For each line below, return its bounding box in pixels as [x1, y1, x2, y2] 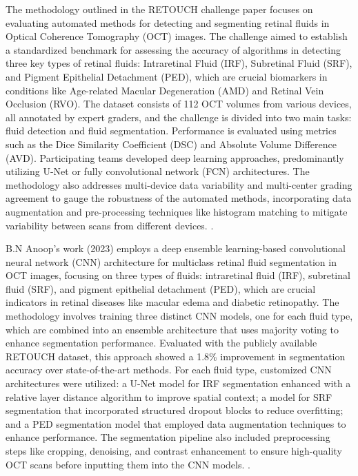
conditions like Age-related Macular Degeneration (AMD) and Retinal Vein [6, 83, 324, 97]
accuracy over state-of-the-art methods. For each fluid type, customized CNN [6, 362, 332, 377]
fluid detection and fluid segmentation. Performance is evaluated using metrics [6, 123, 337, 138]
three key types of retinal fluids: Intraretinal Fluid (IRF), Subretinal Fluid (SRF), [6, 56, 352, 70]
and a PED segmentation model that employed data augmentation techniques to [6, 416, 346, 431]
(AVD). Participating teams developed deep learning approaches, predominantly [6, 150, 344, 165]
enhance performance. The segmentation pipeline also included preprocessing [6, 430, 330, 444]
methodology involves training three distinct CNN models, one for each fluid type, [6, 309, 353, 323]
